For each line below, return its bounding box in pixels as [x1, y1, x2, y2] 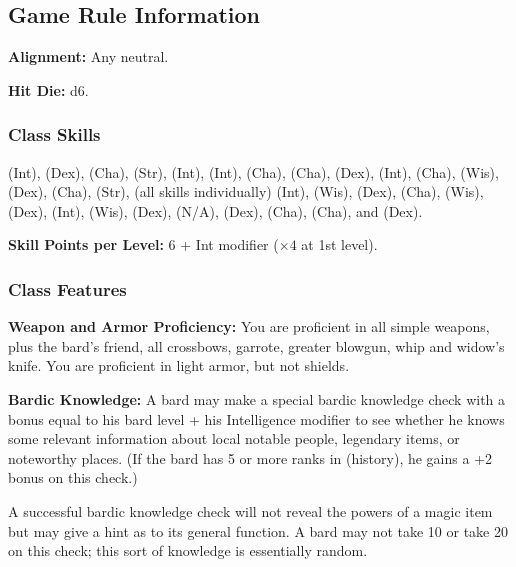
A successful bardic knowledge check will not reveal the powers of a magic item [8, 500, 493, 521]
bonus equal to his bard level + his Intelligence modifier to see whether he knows [8, 408, 505, 429]
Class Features [8, 276, 127, 301]
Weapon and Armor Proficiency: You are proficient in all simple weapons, [8, 316, 490, 337]
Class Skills [8, 122, 101, 147]
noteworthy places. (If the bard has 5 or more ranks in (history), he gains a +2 [8, 447, 493, 468]
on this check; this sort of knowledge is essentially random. [8, 540, 368, 561]
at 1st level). [301, 234, 378, 255]
